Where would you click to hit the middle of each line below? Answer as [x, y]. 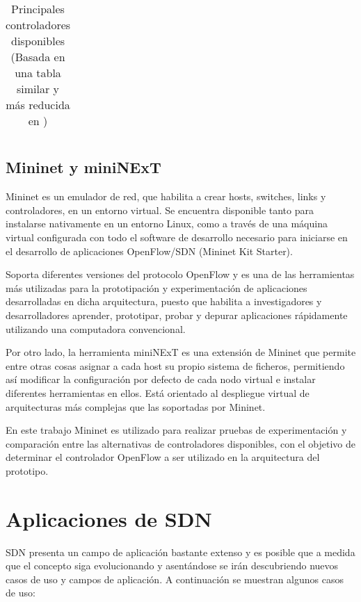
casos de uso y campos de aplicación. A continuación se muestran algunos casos [175, 579]
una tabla [38, 73]
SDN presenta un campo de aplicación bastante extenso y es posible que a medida [180, 552]
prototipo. [27, 470]
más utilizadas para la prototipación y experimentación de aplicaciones [157, 287]
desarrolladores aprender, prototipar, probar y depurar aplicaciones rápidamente [177, 315]
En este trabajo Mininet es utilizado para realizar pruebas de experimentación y [176, 430]
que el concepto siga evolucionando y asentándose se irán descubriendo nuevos [172, 566]
